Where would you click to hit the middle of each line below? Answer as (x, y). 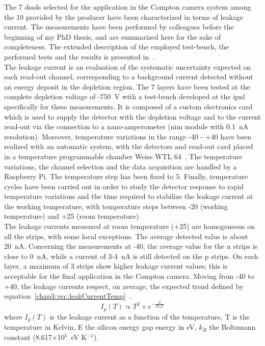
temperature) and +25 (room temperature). (73, 216)
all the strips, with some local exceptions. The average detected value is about (126, 236)
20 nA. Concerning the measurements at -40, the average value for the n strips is (131, 246)
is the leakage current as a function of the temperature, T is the (150, 316)
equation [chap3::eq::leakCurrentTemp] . (68, 296)
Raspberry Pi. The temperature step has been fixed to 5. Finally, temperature (126, 176)
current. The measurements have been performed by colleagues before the (119, 27)
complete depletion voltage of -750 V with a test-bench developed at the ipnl (125, 96)
